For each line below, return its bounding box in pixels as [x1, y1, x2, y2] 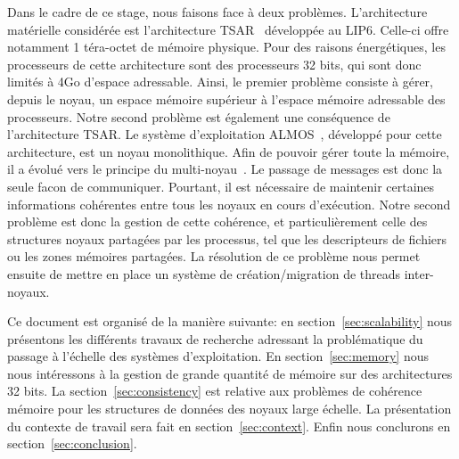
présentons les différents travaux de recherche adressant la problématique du [7, 329, 423, 348]
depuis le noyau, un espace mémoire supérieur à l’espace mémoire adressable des [7, 89, 446, 108]
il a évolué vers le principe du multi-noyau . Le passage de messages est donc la [7, 160, 443, 178]
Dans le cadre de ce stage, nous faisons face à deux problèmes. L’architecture [7, 3, 428, 20]
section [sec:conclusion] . [7, 434, 137, 453]
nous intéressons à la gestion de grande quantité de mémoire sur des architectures [7, 364, 453, 382]
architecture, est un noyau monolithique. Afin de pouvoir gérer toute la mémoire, [7, 142, 450, 160]
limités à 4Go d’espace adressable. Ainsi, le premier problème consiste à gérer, [7, 72, 433, 91]
